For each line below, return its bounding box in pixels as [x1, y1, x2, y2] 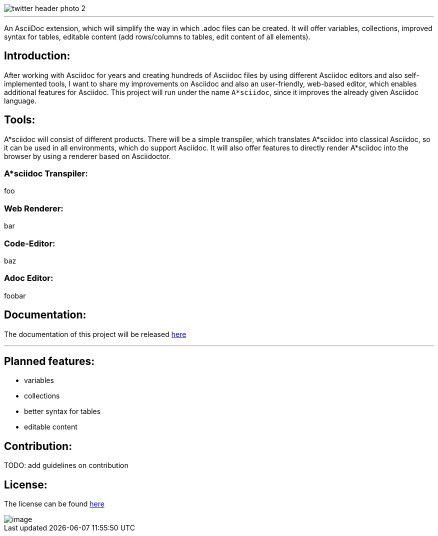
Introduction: [4, 49, 70, 62]
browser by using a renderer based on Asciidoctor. [4, 151, 171, 160]
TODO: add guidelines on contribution [4, 461, 128, 470]
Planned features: [4, 354, 95, 367]
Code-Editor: [4, 238, 55, 248]
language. [4, 96, 37, 105]
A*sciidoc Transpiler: [4, 168, 88, 179]
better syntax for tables [24, 407, 101, 416]
